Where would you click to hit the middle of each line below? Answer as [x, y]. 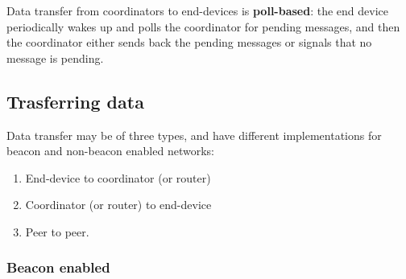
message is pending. [55, 57]
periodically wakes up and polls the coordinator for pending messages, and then [203, 26]
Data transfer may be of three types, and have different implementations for [194, 135]
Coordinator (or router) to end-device [118, 205]
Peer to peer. [57, 231]
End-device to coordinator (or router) [118, 177]
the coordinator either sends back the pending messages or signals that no [189, 42]
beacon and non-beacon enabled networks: [110, 151]
